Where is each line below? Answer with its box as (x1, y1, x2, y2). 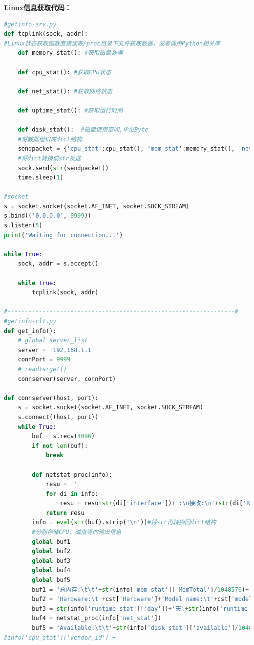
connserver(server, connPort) (18, 375, 116, 382)
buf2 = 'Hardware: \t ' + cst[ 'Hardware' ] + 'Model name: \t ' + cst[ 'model (32, 596, 253, 603)
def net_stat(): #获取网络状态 (18, 88, 112, 95)
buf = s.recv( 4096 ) (32, 433, 95, 440)
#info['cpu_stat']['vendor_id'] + (4, 634, 116, 641)
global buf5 (32, 577, 71, 584)
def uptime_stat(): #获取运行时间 (18, 107, 123, 114)
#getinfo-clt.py (4, 318, 57, 325)
